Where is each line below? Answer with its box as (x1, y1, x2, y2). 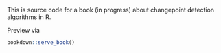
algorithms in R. (7, 13, 51, 21)
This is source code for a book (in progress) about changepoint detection (7, 6, 215, 14)
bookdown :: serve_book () (7, 39, 75, 46)
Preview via (7, 26, 40, 34)
